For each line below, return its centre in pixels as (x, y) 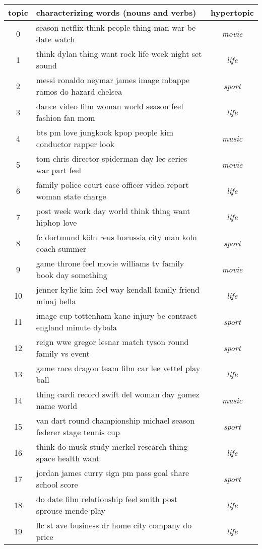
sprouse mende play (71, 510)
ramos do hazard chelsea (79, 91)
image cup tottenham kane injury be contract (116, 316)
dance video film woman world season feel (110, 106)
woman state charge (71, 196)
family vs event (63, 353)
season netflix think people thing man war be (116, 27)
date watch (55, 39)
